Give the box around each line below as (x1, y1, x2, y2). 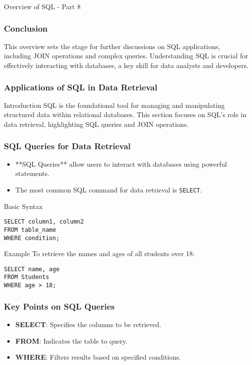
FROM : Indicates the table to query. (15, 335, 128, 346)
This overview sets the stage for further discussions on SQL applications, (4, 41, 220, 51)
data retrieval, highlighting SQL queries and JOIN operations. (4, 119, 189, 129)
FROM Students (4, 274, 50, 281)
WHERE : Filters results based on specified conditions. (15, 352, 181, 362)
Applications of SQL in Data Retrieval (4, 81, 157, 93)
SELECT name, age (4, 265, 60, 273)
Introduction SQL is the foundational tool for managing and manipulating (4, 100, 225, 110)
